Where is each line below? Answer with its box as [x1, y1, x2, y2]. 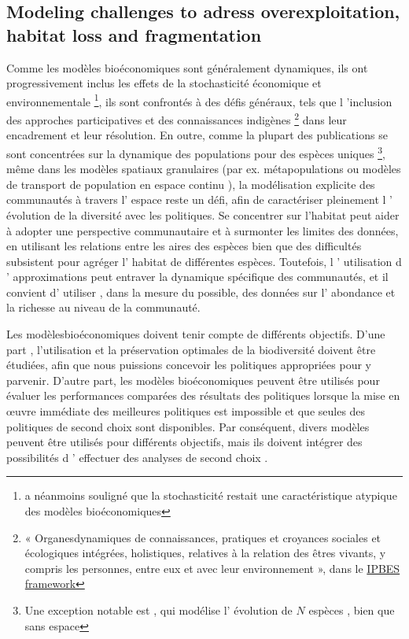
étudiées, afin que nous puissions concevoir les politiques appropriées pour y [6, 356, 371, 373]
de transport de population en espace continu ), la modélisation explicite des [6, 175, 375, 192]
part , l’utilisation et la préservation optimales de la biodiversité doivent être [6, 341, 376, 357]
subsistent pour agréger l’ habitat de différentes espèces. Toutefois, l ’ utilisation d [6, 253, 402, 269]
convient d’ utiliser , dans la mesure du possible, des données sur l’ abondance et [6, 283, 396, 300]
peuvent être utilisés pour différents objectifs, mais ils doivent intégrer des [6, 434, 363, 450]
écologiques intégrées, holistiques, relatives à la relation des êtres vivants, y [24, 545, 386, 561]
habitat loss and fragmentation [6, 22, 262, 46]
